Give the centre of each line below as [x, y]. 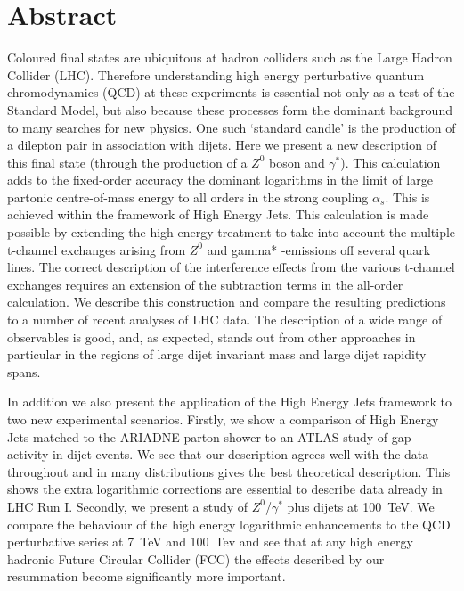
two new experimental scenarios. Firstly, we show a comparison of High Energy [223, 419]
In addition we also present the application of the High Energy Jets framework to [229, 402]
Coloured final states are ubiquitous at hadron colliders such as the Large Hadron [230, 57]
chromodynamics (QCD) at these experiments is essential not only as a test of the [231, 92]
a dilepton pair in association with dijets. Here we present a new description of [222, 145]
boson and [297, 162]
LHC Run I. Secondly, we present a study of [128, 506]
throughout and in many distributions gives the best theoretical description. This [229, 471]
